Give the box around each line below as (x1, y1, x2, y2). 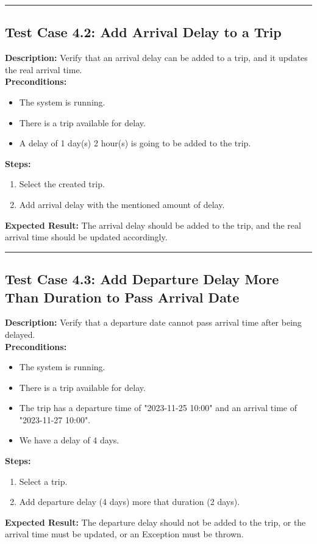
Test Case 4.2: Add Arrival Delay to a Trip (5, 23, 282, 41)
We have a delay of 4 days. (19, 434, 119, 446)
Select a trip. (19, 474, 68, 487)
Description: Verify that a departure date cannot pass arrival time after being (5, 316, 302, 329)
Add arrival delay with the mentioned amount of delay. (19, 198, 225, 210)
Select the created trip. (19, 177, 105, 190)
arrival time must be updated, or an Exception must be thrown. (5, 528, 244, 540)
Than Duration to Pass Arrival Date (5, 287, 240, 306)
